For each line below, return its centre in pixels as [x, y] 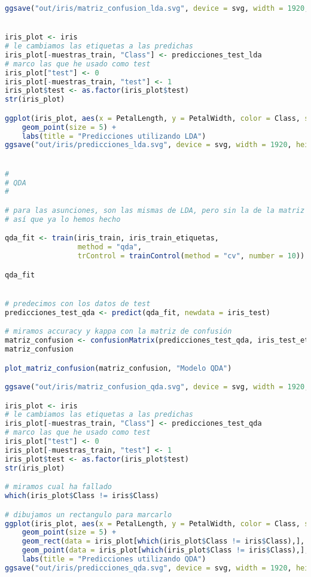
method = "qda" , [110, 247]
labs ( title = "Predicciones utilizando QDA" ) [114, 559]
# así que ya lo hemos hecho [63, 219]
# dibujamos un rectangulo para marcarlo [89, 515]
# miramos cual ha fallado [58, 487]
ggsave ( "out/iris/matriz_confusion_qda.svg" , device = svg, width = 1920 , [157, 387]
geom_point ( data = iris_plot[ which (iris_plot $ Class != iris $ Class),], [165, 550]
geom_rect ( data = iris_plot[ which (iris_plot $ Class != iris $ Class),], [163, 541]
